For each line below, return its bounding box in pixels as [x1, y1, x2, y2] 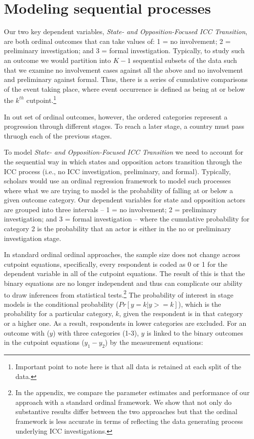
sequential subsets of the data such [133, 55, 237, 65]
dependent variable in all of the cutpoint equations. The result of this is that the [4, 268, 245, 279]
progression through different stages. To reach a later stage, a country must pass [4, 121, 245, 131]
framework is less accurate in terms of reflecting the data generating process [15, 416, 243, 426]
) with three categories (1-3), [53, 327, 139, 338]
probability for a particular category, [4, 308, 113, 319]
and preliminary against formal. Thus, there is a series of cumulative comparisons [4, 74, 248, 84]
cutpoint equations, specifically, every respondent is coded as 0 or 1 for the [4, 259, 228, 269]
